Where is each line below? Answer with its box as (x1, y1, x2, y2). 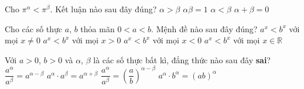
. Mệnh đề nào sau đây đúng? (151, 22, 258, 35)
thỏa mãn (80, 22, 115, 35)
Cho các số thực (5, 22, 63, 35)
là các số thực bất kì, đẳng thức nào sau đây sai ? (93, 53, 271, 66)
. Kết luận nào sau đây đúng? (50, 3, 157, 15)
